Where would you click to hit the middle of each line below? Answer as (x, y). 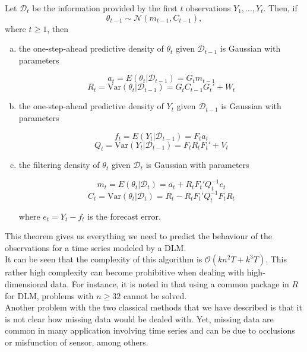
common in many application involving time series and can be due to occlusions (150, 330)
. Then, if (280, 8)
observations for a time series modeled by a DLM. (96, 247)
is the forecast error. (124, 216)
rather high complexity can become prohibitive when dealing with (125, 272)
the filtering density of (59, 165)
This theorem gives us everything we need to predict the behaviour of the (138, 236)
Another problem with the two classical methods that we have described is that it (153, 307)
